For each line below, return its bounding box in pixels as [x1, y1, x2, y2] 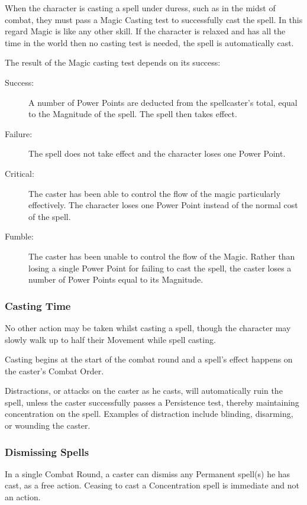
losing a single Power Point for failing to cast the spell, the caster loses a [28, 261, 292, 274]
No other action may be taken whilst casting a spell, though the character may [5, 321, 291, 334]
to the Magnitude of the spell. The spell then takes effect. [28, 108, 237, 120]
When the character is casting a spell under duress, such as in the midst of [5, 2, 276, 14]
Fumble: [5, 230, 34, 242]
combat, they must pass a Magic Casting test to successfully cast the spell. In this [5, 13, 303, 25]
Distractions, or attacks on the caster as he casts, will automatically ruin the [5, 384, 283, 397]
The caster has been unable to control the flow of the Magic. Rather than [28, 250, 295, 262]
